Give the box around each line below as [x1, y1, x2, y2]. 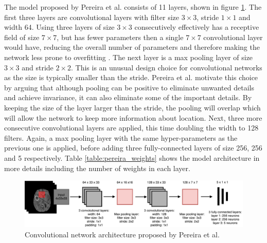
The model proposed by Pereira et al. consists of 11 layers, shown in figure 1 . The [4, 2, 262, 12]
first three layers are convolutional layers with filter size [4, 11, 180, 22]
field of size [4, 31, 40, 42]
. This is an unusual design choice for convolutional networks [71, 62, 262, 72]
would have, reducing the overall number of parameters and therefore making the [4, 42, 260, 52]
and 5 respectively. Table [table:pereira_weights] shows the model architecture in [4, 152, 260, 163]
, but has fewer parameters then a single [57, 31, 184, 42]
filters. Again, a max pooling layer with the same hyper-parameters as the [4, 132, 238, 143]
